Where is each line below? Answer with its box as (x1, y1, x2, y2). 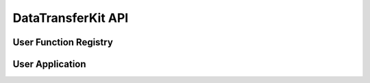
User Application (12, 58, 86, 70)
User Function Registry (12, 36, 113, 48)
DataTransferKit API (12, 10, 129, 25)
